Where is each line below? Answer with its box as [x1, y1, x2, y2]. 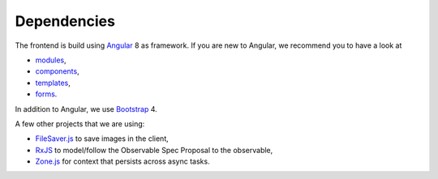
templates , [35, 78, 71, 87]
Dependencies [15, 12, 115, 30]
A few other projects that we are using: [15, 118, 145, 129]
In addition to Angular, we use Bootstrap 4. [15, 104, 157, 113]
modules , [35, 55, 67, 65]
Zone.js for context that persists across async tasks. [35, 156, 210, 166]
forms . [35, 89, 58, 99]
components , [35, 66, 80, 76]
